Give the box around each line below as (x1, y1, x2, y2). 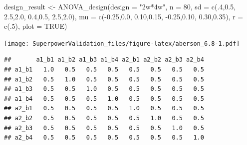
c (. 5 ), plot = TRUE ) (4, 21, 67, 31)
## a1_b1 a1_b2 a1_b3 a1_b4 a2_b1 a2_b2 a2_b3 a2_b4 (4, 56, 204, 64)
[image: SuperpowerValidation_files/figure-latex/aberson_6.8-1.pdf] (4, 40, 240, 47)
